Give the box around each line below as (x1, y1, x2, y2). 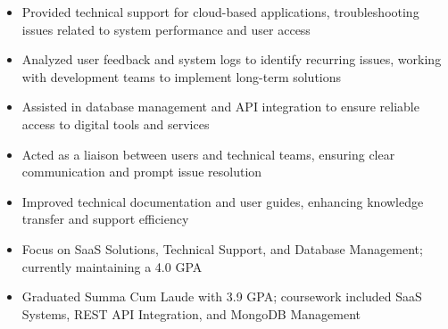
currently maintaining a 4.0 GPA (21, 257, 203, 276)
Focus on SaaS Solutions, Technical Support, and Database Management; (21, 239, 423, 258)
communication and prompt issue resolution (21, 162, 262, 181)
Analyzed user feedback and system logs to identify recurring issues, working (21, 50, 442, 69)
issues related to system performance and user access (21, 20, 311, 38)
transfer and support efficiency (21, 210, 189, 228)
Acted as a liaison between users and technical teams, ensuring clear (21, 144, 395, 163)
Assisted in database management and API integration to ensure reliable (21, 97, 419, 116)
